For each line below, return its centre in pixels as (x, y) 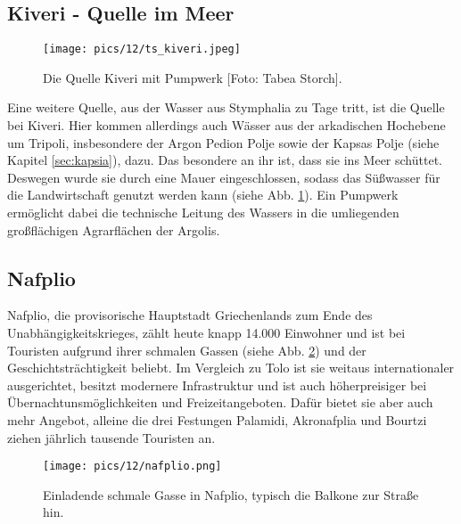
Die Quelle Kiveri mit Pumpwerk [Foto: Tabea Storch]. (193, 77)
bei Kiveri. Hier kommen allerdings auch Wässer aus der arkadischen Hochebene (226, 125)
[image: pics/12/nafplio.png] (132, 467)
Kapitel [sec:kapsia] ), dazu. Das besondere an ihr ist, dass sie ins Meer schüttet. (225, 160)
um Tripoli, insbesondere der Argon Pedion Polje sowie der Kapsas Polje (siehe (223, 142)
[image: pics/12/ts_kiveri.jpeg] (142, 49)
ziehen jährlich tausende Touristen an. (111, 437)
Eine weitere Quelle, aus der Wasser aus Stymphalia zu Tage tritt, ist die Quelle (226, 107)
